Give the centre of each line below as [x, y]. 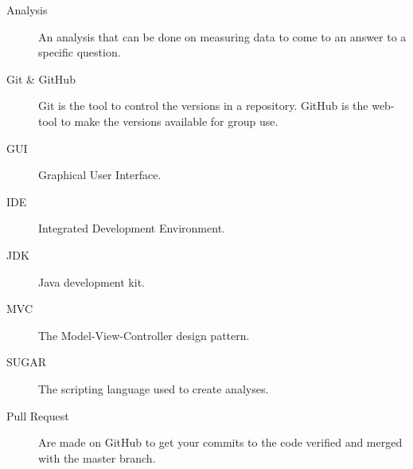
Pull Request [38, 415]
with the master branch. [97, 457]
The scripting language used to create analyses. [154, 388]
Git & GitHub [41, 78]
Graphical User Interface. [100, 175]
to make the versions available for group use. [169, 121]
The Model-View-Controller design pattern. [144, 335]
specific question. [80, 52]
